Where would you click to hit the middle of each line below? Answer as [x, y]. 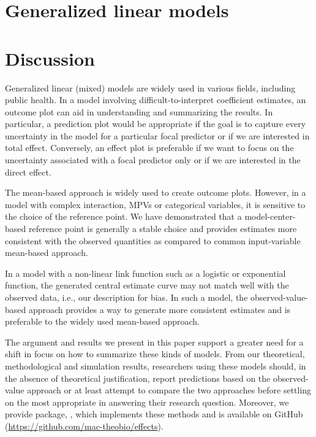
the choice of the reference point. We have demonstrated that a [123, 216]
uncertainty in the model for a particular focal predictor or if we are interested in [157, 135]
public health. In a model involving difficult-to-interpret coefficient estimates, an [156, 100]
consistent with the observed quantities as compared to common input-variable [153, 240]
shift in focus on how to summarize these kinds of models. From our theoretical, [155, 354]
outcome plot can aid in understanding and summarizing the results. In [139, 111]
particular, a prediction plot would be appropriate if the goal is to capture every [156, 124]
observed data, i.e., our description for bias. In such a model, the [126, 297]
